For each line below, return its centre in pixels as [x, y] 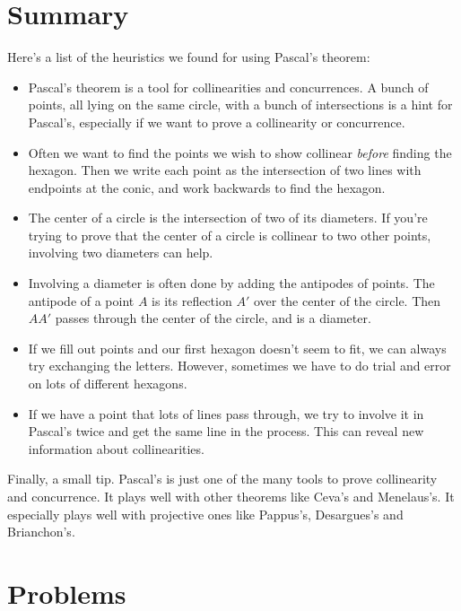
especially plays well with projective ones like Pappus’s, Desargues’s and [205, 514]
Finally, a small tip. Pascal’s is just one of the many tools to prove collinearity [222, 479]
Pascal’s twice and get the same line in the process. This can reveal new [226, 431]
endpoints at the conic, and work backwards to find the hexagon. [207, 187]
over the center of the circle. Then [347, 300]
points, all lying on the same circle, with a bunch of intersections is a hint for [240, 105]
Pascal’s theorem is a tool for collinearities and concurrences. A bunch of [228, 87]
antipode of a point [81, 300]
